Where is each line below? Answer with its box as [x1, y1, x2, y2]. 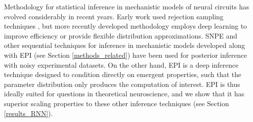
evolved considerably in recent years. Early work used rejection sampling [4, 11, 224, 21]
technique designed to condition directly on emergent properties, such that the [4, 69, 242, 80]
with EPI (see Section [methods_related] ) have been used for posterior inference [4, 49, 247, 60]
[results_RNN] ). [4, 108, 53, 118]
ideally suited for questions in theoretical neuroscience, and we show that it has [4, 88, 245, 99]
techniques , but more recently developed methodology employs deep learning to [4, 21, 247, 31]
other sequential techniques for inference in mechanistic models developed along [4, 40, 245, 50]
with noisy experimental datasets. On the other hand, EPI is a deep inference [4, 59, 239, 70]
